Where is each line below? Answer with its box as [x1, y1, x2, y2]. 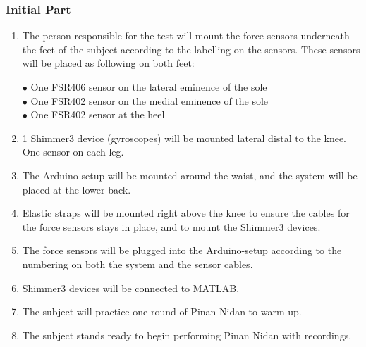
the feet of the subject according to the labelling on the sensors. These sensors [22, 42, 360, 56]
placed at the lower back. [22, 182, 131, 196]
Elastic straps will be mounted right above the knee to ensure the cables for [22, 206, 350, 220]
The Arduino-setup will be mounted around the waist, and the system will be [22, 168, 358, 182]
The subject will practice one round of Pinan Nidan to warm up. [22, 304, 302, 319]
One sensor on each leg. [22, 144, 124, 159]
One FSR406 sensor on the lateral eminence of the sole [30, 80, 267, 94]
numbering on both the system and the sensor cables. [22, 256, 253, 271]
